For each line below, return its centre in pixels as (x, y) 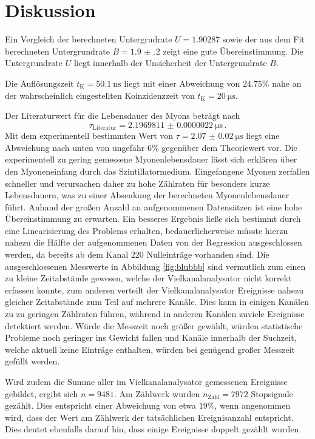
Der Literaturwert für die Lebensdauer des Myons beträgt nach (123, 116)
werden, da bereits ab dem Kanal (67, 254)
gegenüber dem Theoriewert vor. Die (229, 147)
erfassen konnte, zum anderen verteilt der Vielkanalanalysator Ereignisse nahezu (154, 290)
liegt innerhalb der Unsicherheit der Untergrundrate (170, 63)
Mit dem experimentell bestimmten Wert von (89, 136)
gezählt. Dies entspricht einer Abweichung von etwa (100, 405)
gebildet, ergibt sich (42, 393)
